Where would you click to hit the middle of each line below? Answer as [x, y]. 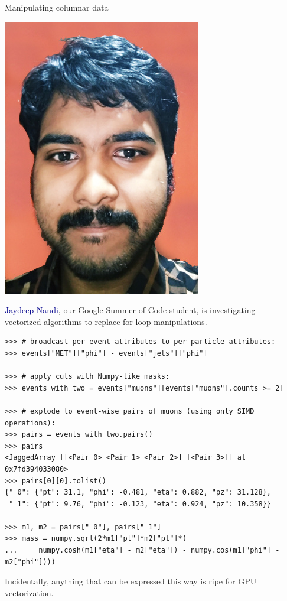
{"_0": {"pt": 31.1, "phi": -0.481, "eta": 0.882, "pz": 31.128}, [138, 493]
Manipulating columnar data [57, 7]
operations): [30, 423]
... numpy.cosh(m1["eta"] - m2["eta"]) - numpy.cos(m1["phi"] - [142, 550]
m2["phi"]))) [30, 562]
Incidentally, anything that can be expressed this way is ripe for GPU [131, 581]
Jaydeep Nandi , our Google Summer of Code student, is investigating [130, 310]
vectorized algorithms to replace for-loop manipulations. [106, 321]
